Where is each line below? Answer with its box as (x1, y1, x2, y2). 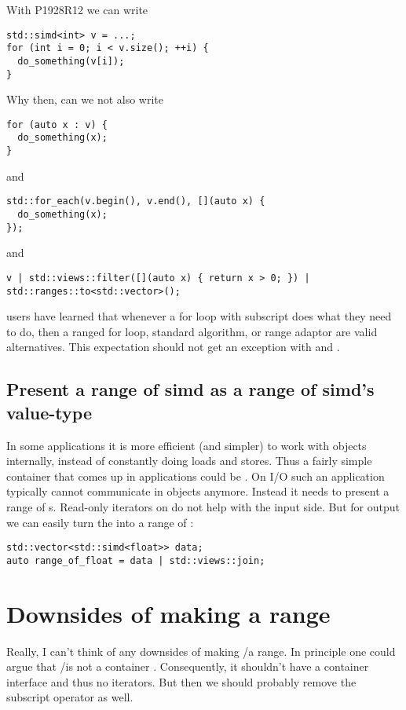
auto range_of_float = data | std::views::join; (6, 554, 265, 566)
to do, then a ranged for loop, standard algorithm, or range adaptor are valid (6, 323, 378, 339)
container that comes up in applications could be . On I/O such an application (6, 467, 385, 484)
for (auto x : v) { (6, 119, 108, 130)
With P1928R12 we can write (6, 2, 148, 17)
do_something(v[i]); (17, 55, 125, 67)
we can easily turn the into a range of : (6, 514, 194, 530)
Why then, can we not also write (6, 91, 163, 108)
